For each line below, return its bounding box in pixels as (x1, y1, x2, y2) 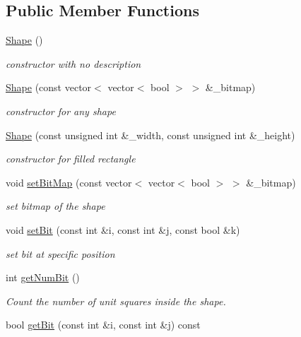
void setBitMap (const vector (6, 175, 132, 189)
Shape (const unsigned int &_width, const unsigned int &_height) (6, 127, 295, 142)
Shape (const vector (6, 80, 92, 95)
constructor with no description (6, 56, 141, 71)
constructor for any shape (6, 103, 116, 118)
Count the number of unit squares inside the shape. (6, 293, 226, 308)
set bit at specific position (6, 246, 115, 261)
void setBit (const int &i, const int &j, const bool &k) (6, 222, 240, 237)
